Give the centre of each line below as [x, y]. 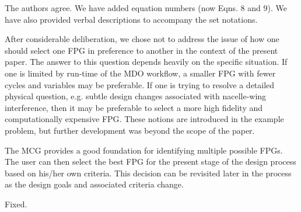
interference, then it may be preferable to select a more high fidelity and [134, 107]
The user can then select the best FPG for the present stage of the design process [150, 161]
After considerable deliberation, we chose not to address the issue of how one [142, 39]
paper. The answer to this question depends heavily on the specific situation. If [146, 62]
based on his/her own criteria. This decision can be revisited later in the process [148, 173]
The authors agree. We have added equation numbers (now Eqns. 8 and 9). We [146, 8]
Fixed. [16, 204]
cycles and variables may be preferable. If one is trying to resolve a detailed [140, 84]
